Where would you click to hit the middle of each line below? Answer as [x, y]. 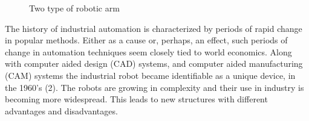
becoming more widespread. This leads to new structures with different [136, 99]
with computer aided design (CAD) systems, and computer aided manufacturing [154, 64]
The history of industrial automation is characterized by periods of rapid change [154, 28]
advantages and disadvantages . [61, 110]
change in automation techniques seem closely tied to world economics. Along [148, 51]
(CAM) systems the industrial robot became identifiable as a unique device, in [150, 75]
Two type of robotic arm [74, 8]
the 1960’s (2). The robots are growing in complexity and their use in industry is [154, 87]
